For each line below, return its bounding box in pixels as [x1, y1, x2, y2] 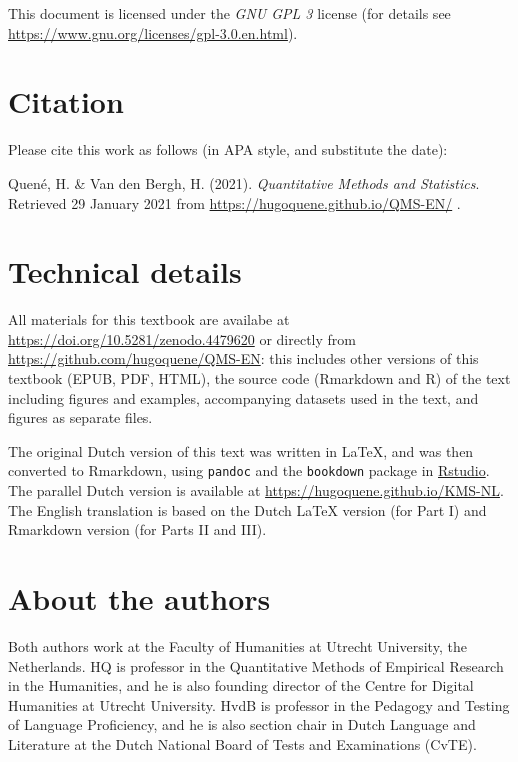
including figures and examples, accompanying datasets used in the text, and [8, 387, 479, 408]
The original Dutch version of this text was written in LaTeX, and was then [8, 440, 474, 461]
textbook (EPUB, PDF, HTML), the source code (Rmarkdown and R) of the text [8, 368, 511, 388]
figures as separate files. [8, 407, 153, 428]
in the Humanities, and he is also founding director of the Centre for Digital [8, 675, 474, 696]
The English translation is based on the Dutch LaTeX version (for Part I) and [8, 499, 487, 520]
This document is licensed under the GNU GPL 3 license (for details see [8, 3, 451, 23]
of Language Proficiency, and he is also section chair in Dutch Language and [8, 714, 476, 735]
